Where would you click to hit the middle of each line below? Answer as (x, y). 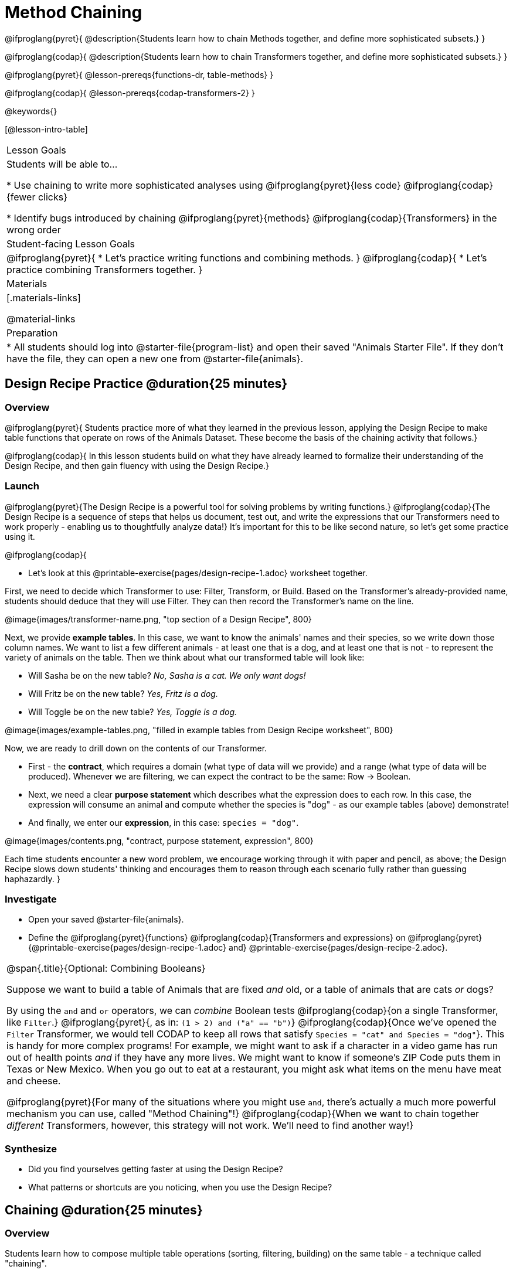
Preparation (32, 333)
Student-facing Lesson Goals (71, 244)
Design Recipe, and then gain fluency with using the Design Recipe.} (137, 465)
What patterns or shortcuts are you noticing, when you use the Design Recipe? (180, 1187)
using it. (20, 536)
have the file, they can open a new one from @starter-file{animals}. (155, 358)
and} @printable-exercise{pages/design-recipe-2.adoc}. (338, 948)
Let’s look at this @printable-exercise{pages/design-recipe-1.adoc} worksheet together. (198, 573)
